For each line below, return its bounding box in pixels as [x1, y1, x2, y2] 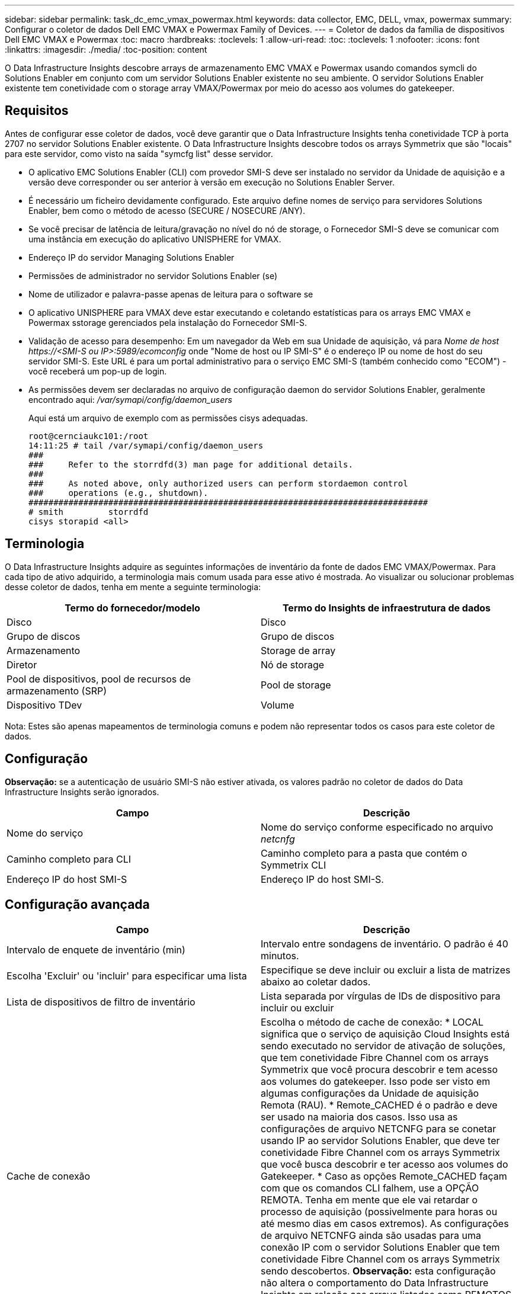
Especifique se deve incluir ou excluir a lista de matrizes [261, 964, 511, 976]
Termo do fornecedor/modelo [65, 601, 200, 614]
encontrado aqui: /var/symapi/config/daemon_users [28, 394, 232, 405]
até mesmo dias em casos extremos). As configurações [261, 1218, 509, 1230]
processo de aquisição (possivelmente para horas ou [261, 1206, 498, 1218]
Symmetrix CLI [261, 859, 326, 871]
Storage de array [261, 644, 336, 656]
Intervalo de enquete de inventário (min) [7, 944, 185, 956]
